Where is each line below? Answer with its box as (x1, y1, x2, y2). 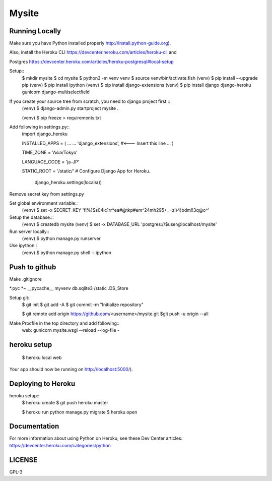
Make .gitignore (9, 276, 42, 282)
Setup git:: (9, 294, 31, 300)
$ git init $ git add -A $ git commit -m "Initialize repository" (22, 302, 144, 308)
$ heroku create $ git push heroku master (22, 400, 108, 406)
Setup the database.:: (9, 214, 54, 220)
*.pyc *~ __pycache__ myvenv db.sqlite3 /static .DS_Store (9, 285, 128, 291)
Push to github (9, 263, 56, 271)
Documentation (9, 422, 59, 431)
